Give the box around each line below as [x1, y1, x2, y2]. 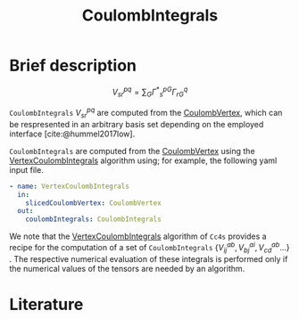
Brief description [9, 55, 137, 76]
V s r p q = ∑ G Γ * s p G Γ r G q [112, 85, 188, 99]
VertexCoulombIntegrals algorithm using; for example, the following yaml [9, 155, 278, 166]
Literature [9, 294, 84, 315]
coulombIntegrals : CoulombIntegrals [25, 215, 162, 224]
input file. [9, 164, 45, 175]
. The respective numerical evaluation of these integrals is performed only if [9, 253, 288, 264]
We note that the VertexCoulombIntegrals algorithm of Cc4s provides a [9, 231, 267, 241]
